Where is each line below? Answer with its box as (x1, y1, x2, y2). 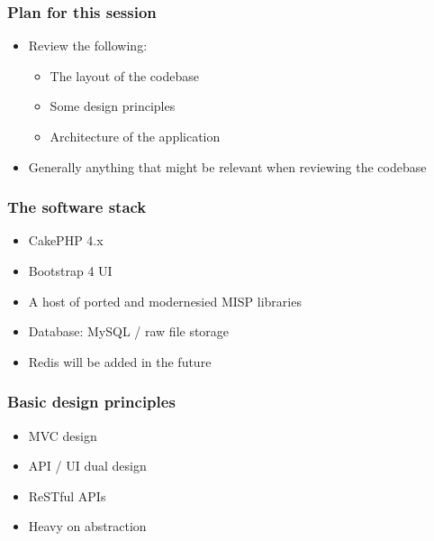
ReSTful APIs (28, 486, 106, 505)
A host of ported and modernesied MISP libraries (28, 291, 302, 310)
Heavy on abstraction (28, 517, 147, 536)
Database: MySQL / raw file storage (28, 322, 230, 341)
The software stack (7, 196, 147, 218)
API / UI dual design (28, 456, 147, 475)
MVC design (28, 426, 97, 445)
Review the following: (28, 36, 148, 55)
